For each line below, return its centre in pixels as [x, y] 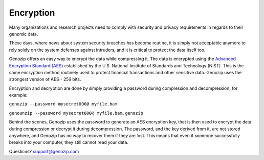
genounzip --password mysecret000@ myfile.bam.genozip [76, 113]
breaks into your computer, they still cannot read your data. [69, 142]
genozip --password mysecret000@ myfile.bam [63, 104]
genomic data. [23, 34]
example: [18, 95]
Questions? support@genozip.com [44, 151]
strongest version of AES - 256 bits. [45, 79]
